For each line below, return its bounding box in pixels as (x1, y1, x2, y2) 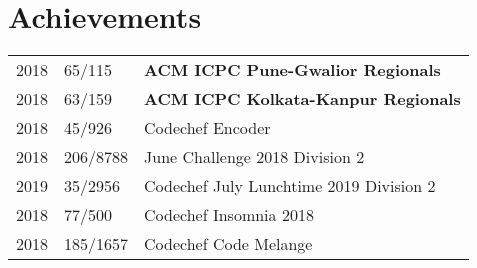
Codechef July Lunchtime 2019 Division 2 (144, 174, 436, 198)
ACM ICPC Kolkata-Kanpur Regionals (144, 87, 461, 111)
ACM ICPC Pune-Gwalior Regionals (144, 58, 441, 82)
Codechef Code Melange (144, 232, 313, 256)
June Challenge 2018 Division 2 (144, 145, 365, 169)
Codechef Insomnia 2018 (144, 203, 314, 227)
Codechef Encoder (144, 116, 271, 140)
